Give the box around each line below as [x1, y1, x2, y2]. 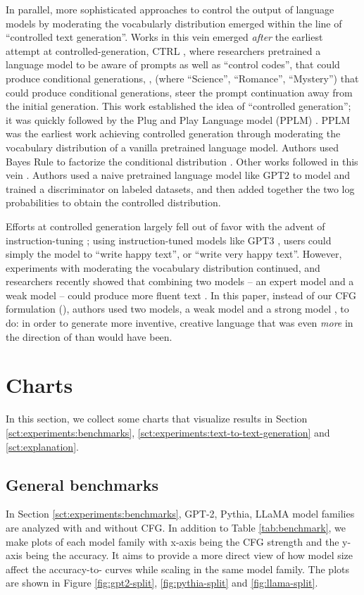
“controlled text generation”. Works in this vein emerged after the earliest [6, 30, 323, 44]
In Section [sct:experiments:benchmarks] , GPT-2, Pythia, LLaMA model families [6, 506, 355, 521]
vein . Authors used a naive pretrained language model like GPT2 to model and [6, 168, 351, 182]
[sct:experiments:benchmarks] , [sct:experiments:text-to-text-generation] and [6, 425, 330, 439]
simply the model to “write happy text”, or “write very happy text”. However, [6, 246, 342, 261]
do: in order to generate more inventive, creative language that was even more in [6, 315, 353, 330]
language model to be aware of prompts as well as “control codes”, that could [6, 57, 340, 72]
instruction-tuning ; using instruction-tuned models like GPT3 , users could [6, 232, 332, 247]
